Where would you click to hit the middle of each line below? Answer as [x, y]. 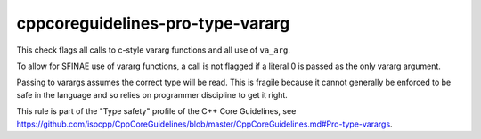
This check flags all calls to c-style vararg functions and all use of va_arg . [154, 50]
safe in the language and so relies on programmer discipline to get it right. [152, 94]
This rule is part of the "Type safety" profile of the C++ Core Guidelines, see [156, 111]
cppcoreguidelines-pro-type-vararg [153, 23]
